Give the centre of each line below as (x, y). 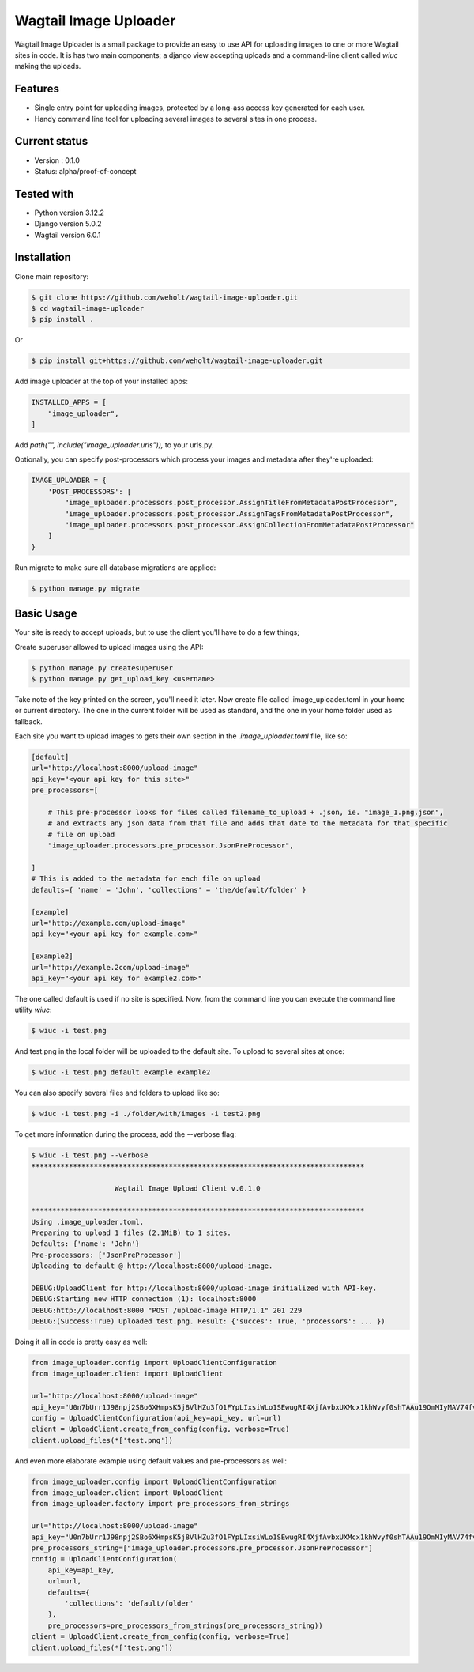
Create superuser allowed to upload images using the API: (109, 647)
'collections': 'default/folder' (129, 1603)
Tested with (44, 194)
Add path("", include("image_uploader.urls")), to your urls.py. (114, 445)
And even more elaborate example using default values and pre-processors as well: (151, 1461)
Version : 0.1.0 (57, 160)
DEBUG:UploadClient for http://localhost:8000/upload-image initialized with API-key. (204, 1288)
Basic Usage (46, 614)
